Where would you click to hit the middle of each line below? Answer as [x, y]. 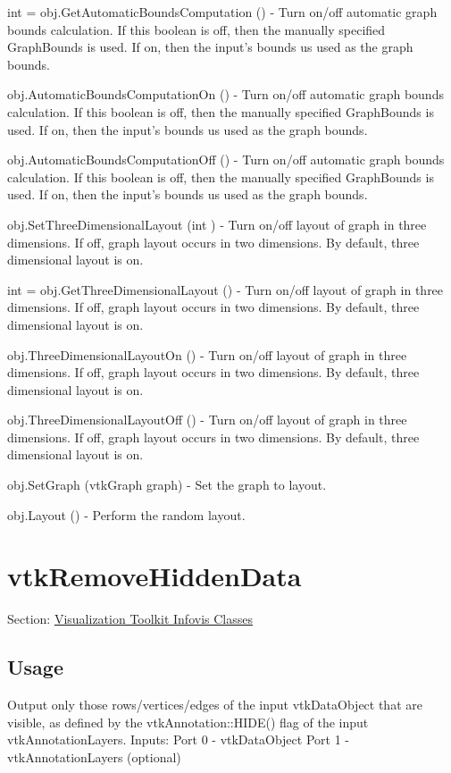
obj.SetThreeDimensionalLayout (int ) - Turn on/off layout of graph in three [217, 224]
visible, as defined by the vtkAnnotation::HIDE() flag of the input [188, 722]
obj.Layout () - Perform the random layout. [126, 514]
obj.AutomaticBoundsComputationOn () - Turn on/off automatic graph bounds [225, 94]
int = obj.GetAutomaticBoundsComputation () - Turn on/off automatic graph [222, 12]
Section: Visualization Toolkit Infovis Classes [130, 619]
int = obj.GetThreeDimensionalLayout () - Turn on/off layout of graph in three [225, 289]
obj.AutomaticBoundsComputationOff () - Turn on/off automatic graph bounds [226, 160]
